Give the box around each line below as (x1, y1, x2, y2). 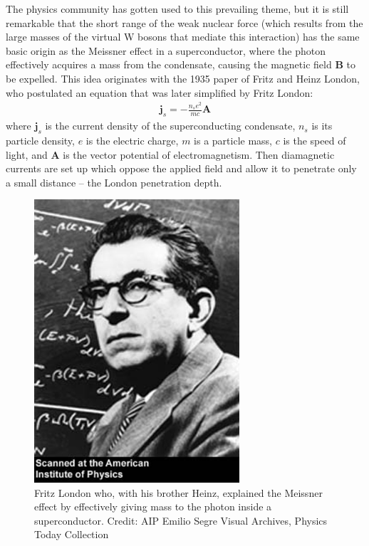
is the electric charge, (85, 133, 179, 148)
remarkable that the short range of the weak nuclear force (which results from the (6, 15, 363, 30)
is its (311, 118, 333, 133)
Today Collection (34, 527, 109, 542)
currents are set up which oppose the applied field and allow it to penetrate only (6, 161, 357, 176)
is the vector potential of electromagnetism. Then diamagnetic (63, 147, 335, 162)
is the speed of (283, 133, 346, 148)
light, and (6, 147, 48, 162)
